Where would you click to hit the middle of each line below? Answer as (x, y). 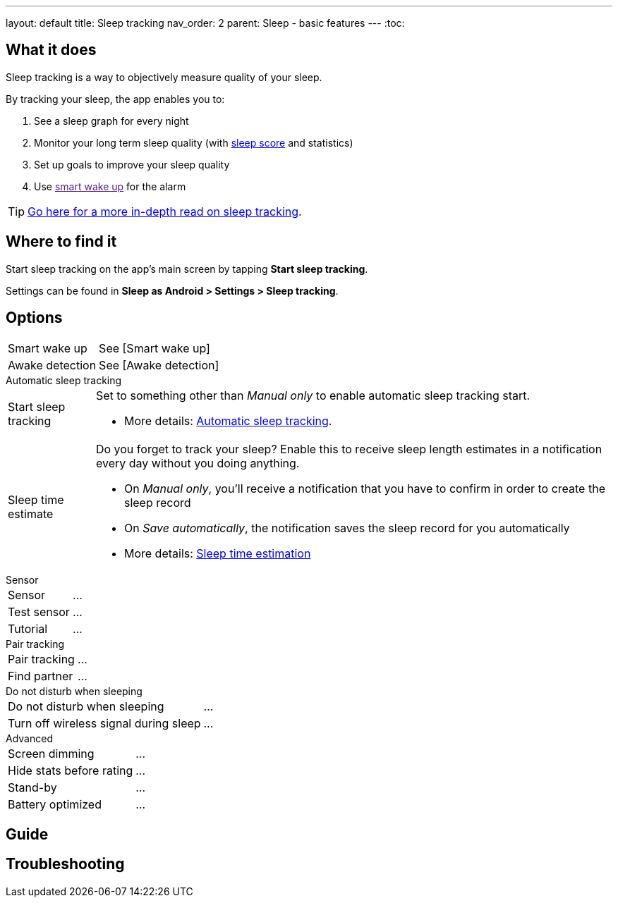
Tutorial (28, 628)
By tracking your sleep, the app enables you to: (115, 99)
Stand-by (32, 787)
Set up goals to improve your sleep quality (132, 164)
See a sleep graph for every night (111, 121)
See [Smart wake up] (154, 348)
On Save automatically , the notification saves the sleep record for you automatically (347, 528)
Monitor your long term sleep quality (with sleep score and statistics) (194, 142)
